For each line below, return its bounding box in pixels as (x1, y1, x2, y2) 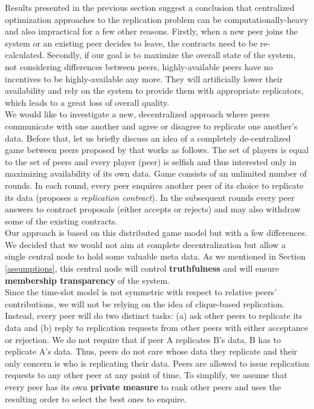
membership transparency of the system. (5, 273, 170, 286)
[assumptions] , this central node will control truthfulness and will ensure (5, 262, 279, 275)
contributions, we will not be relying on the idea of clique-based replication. (5, 297, 285, 310)
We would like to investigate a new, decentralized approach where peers (5, 108, 270, 120)
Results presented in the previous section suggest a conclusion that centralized (5, 1, 295, 13)
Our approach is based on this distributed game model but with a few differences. (5, 226, 307, 239)
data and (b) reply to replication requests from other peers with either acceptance (5, 321, 309, 334)
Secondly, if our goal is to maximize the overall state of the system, (46, 48, 296, 61)
